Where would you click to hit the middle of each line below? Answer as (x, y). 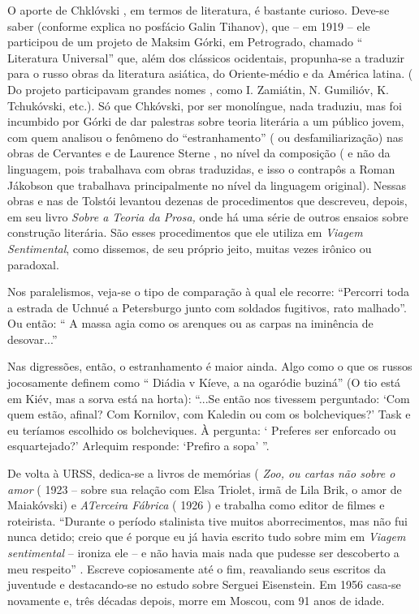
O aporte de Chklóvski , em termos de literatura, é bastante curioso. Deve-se (199, 10)
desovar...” (32, 339)
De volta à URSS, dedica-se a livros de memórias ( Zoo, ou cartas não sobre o (201, 473)
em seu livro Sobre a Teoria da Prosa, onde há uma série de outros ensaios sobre (208, 216)
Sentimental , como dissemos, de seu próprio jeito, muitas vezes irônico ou (190, 248)
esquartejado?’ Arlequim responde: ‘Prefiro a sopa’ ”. (138, 446)
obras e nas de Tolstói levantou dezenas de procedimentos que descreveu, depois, (207, 201)
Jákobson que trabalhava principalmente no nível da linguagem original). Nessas (207, 185)
